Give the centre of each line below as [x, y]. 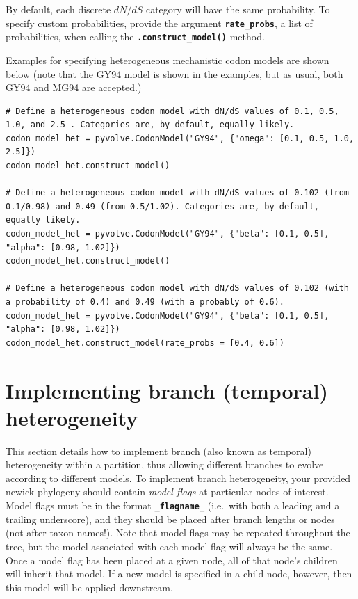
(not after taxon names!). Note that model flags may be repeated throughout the [178, 533]
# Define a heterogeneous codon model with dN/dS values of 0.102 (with [177, 288]
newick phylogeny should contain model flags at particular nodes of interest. [167, 492]
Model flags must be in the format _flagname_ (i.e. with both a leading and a [173, 505]
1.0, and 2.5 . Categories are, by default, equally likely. [150, 125]
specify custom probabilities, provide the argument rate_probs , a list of [159, 23]
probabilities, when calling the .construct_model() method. [135, 37]
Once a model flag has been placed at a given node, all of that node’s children [172, 560]
